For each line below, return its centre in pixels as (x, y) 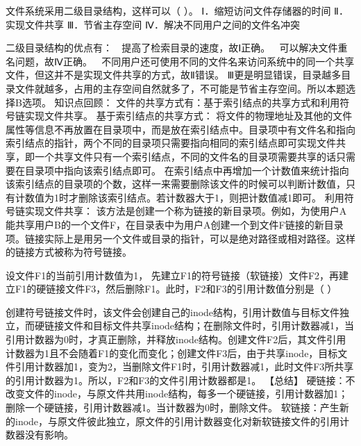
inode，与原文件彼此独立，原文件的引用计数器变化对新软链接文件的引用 (177, 421)
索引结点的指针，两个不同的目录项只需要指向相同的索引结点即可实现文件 (171, 143)
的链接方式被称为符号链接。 (69, 252)
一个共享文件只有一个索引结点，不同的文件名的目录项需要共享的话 (185, 156)
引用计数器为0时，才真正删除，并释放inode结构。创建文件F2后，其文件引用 (176, 339)
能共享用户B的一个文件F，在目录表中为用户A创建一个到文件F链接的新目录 (175, 224)
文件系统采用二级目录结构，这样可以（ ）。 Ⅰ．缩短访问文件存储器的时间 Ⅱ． (177, 10)
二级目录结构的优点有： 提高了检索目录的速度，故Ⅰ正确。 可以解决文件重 (177, 48)
